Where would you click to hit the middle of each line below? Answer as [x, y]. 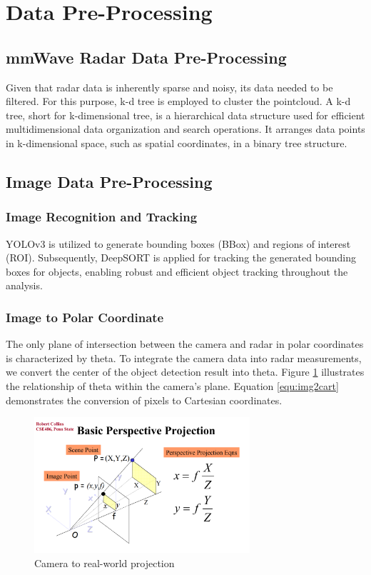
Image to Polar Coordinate [85, 317]
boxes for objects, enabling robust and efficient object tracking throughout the [177, 271]
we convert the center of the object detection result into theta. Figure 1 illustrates [185, 372]
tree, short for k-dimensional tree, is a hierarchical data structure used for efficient [185, 115]
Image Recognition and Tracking [102, 217]
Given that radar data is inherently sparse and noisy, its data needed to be [169, 87]
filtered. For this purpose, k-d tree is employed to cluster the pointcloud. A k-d [178, 101]
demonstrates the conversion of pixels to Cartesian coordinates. [144, 400]
